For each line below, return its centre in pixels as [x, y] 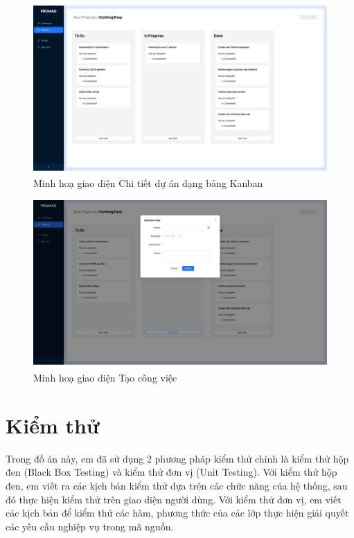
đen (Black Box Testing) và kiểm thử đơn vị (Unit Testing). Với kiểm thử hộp [171, 472]
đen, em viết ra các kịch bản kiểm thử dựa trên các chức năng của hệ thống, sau [177, 485]
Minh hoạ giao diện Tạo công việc [105, 378]
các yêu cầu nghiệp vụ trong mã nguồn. [90, 526]
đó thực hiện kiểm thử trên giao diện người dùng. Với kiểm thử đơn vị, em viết [174, 499]
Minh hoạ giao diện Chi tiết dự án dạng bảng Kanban [148, 183]
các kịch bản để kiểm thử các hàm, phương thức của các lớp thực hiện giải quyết [177, 513]
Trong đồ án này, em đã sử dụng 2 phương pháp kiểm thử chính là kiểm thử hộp [177, 458]
